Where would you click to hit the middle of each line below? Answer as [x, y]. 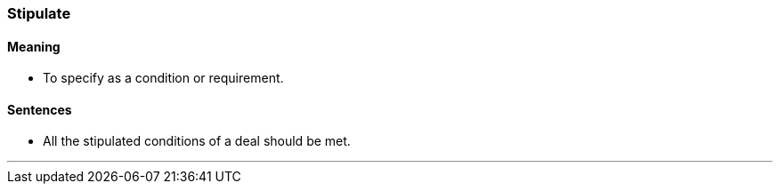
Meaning [34, 46]
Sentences [40, 109]
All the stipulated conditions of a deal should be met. [197, 141]
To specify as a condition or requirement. [163, 78]
